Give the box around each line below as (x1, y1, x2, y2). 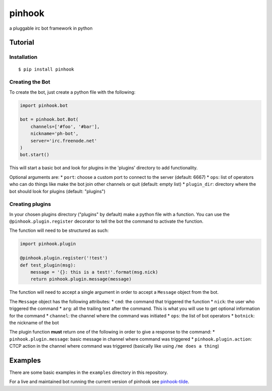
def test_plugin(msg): (20, 262, 76, 268)
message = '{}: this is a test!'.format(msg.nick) (30, 270, 158, 275)
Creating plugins (9, 201, 51, 208)
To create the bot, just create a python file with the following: (9, 89, 135, 95)
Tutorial (9, 38, 35, 47)
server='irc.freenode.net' (30, 138, 98, 144)
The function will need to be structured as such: (9, 227, 109, 234)
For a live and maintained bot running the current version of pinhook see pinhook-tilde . (9, 378, 189, 385)
